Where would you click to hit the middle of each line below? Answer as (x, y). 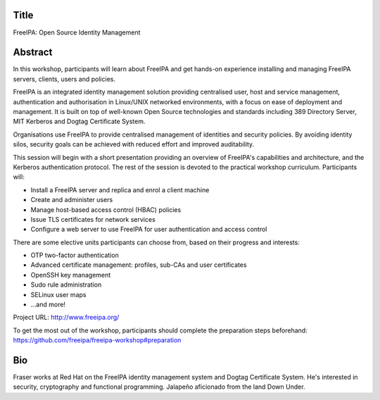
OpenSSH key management (71, 275)
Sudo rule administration (66, 285)
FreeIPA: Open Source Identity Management (77, 32)
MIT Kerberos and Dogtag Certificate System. (79, 121)
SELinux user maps (58, 294)
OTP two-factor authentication (75, 255)
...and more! (48, 305)
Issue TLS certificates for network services (93, 219)
